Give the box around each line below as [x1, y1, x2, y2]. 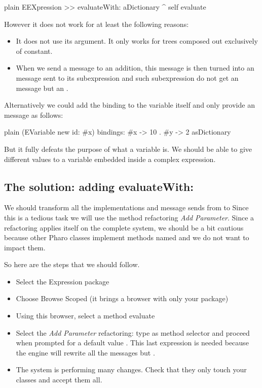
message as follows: [4, 109, 63, 120]
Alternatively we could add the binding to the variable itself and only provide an [4, 100, 255, 110]
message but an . [16, 82, 68, 93]
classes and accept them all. [16, 374, 102, 385]
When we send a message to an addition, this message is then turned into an [16, 62, 254, 73]
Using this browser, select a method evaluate [16, 310, 155, 321]
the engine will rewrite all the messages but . [16, 347, 155, 358]
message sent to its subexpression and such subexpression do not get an [16, 72, 239, 83]
